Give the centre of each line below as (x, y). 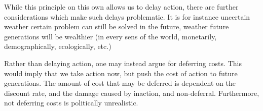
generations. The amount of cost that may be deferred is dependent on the (120, 83)
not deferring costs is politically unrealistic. (71, 103)
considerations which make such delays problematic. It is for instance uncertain (127, 16)
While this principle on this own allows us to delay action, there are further (121, 7)
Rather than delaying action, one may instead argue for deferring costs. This (123, 63)
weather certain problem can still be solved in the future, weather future (117, 26)
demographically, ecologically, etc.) (58, 46)
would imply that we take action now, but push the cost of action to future (121, 73)
